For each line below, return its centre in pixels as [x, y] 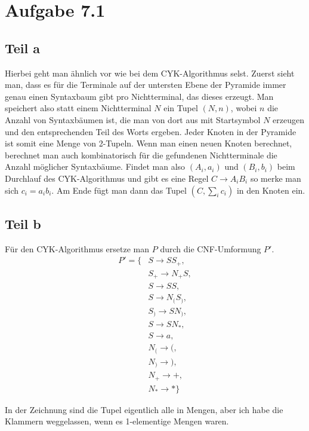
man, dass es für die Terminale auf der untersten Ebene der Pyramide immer [146, 85]
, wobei [244, 108]
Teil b [23, 223]
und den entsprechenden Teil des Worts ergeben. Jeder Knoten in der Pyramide [151, 131]
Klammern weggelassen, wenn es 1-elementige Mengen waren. [117, 421]
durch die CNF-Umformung [211, 248]
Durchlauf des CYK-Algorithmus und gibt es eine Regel [107, 178]
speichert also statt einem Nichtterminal [78, 108]
